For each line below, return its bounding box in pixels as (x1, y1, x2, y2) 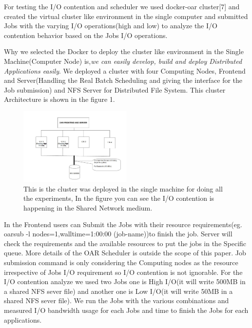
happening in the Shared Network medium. (23, 203, 153, 213)
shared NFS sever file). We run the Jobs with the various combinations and (4, 295, 229, 306)
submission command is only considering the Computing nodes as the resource (4, 257, 238, 267)
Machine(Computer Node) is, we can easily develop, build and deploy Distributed (4, 56, 242, 66)
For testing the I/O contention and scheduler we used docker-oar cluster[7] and (4, 1, 240, 11)
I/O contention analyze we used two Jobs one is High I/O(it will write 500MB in (4, 276, 246, 287)
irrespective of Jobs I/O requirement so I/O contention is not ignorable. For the (4, 267, 243, 277)
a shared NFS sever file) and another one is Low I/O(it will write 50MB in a (4, 286, 233, 296)
